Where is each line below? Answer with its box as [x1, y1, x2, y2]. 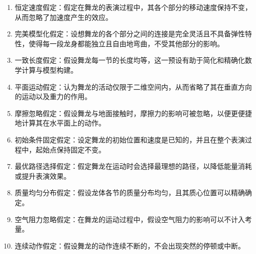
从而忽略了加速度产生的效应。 [14, 11, 113, 22]
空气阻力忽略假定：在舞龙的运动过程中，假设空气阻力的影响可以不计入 [14, 214, 245, 224]
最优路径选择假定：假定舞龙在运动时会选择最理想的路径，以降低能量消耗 [14, 161, 252, 171]
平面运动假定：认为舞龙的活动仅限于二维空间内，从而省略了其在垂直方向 [14, 81, 252, 92]
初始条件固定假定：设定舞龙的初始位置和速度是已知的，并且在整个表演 [14, 134, 245, 144]
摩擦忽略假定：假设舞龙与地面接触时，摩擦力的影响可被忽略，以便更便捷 [14, 108, 252, 118]
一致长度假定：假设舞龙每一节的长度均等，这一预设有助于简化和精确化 [14, 55, 245, 65]
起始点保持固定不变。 [35, 144, 106, 154]
